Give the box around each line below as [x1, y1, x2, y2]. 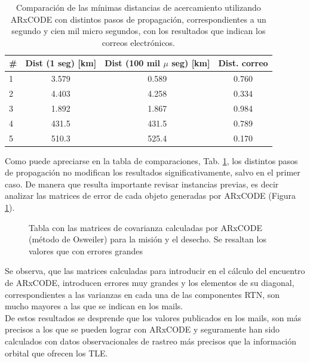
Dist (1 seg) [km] [25, 57, 97, 69]
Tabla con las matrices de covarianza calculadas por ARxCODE [29, 221, 262, 233]
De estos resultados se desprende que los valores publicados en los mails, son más [5, 311, 302, 324]
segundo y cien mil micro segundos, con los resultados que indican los [11, 24, 266, 37]
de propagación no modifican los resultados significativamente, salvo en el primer [5, 166, 300, 179]
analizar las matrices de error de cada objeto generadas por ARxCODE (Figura [5, 189, 296, 202]
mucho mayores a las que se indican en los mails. [5, 300, 183, 312]
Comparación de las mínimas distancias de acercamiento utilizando [16, 1, 261, 13]
